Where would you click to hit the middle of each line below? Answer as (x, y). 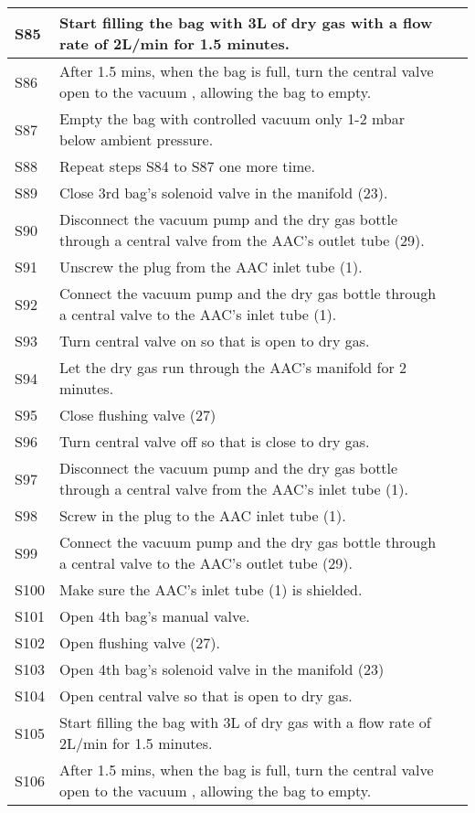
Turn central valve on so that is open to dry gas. (214, 341)
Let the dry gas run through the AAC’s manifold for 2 (233, 367)
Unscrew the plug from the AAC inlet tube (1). (211, 267)
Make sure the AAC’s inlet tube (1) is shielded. (211, 589)
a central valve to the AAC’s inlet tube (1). (198, 314)
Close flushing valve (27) (137, 415)
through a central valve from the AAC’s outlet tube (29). (242, 240)
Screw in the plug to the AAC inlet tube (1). (202, 515)
